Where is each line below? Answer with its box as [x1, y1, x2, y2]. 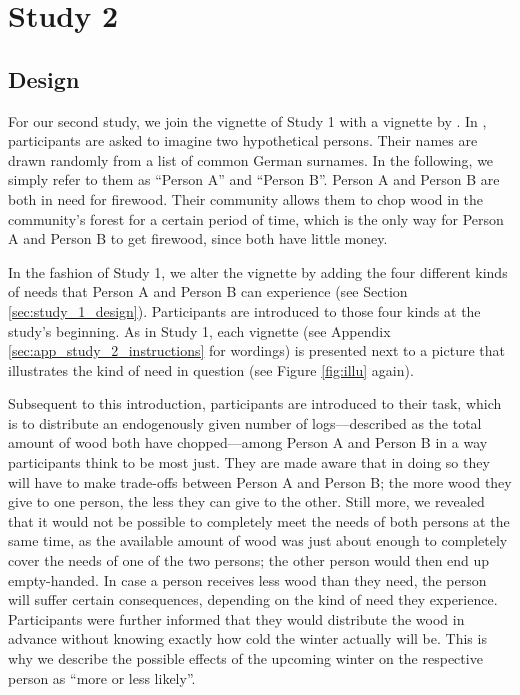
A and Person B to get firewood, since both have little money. [8, 228, 388, 249]
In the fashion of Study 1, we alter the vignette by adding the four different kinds [8, 261, 508, 282]
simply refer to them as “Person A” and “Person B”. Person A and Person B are [8, 169, 500, 190]
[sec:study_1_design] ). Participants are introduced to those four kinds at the [8, 300, 481, 321]
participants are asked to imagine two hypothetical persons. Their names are [8, 130, 478, 151]
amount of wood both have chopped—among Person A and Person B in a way [8, 432, 488, 453]
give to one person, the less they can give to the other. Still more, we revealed [8, 491, 485, 512]
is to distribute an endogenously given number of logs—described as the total [8, 412, 482, 433]
